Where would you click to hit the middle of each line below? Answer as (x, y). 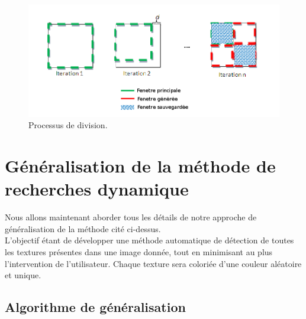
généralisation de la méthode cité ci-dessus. (83, 228)
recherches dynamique (97, 189)
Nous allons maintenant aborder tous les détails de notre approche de (131, 217)
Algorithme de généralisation (95, 307)
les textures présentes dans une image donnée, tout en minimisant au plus (139, 251)
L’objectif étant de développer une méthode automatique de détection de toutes (149, 240)
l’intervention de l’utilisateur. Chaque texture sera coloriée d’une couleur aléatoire (153, 263)
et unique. (23, 275)
